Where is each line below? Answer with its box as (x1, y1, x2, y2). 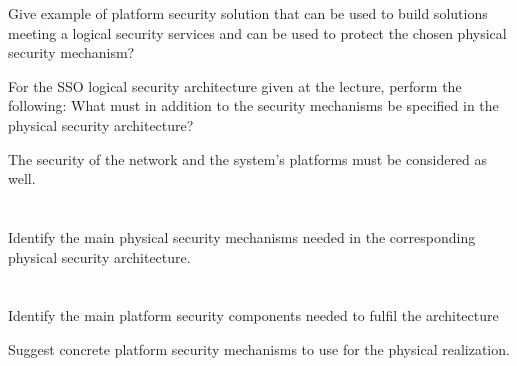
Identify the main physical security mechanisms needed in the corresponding (8, 226, 476, 247)
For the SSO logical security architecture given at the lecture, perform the (8, 75, 462, 96)
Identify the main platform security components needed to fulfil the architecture (8, 305, 499, 326)
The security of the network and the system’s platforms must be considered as (8, 148, 488, 169)
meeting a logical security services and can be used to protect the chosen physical (8, 22, 507, 43)
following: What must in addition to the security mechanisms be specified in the (8, 95, 499, 116)
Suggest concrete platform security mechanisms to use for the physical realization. (8, 338, 510, 359)
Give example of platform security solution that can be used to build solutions (8, 3, 488, 23)
